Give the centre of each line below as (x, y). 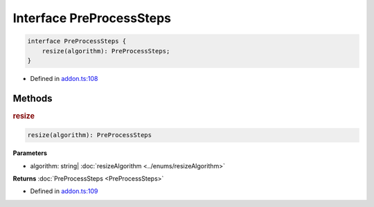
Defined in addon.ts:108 (64, 78)
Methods (33, 98)
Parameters (30, 153)
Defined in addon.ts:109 (64, 191)
